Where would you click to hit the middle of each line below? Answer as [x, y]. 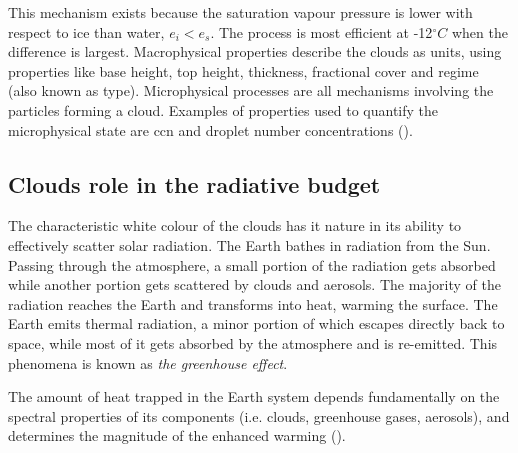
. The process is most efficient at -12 [321, 31]
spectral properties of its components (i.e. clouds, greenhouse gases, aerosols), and [259, 415]
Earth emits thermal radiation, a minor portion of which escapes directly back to [256, 323]
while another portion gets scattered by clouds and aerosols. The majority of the [254, 284]
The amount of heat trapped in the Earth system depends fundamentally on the [254, 396]
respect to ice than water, [86, 31]
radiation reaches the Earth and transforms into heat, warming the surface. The [253, 303]
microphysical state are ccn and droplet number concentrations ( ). [210, 129]
